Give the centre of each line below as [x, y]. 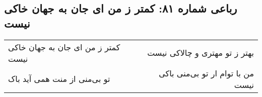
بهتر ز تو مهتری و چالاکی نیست [201, 53]
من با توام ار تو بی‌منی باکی [206, 73]
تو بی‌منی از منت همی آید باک [59, 79]
